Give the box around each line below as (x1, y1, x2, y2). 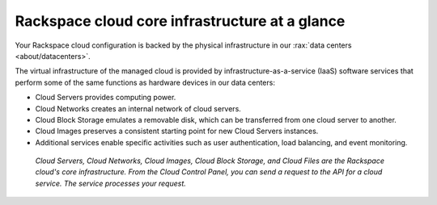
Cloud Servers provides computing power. (35, 93, 176, 102)
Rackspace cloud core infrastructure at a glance (15, 12, 346, 30)
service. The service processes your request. (35, 178, 186, 188)
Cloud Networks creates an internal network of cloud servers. (35, 103, 242, 113)
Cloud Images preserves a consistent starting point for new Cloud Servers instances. (35, 126, 319, 136)
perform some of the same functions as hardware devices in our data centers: (15, 77, 275, 87)
